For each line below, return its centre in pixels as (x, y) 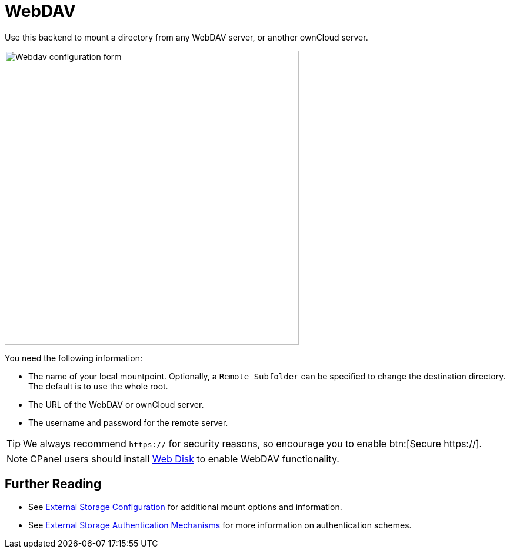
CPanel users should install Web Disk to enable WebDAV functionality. (185, 459)
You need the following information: (74, 358)
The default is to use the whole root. (98, 386)
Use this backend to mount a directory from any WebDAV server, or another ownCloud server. (186, 37)
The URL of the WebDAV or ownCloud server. (116, 404)
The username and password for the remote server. (128, 422)
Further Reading (53, 484)
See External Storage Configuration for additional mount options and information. (185, 507)
